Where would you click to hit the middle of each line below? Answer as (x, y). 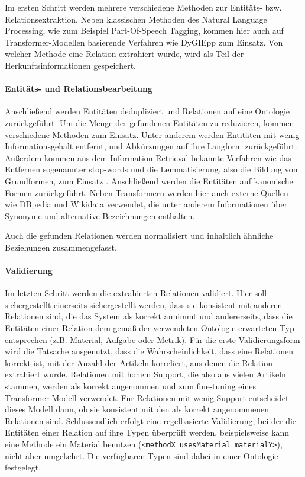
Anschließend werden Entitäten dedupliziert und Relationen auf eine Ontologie (147, 111)
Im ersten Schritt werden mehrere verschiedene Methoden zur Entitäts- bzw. (143, 7)
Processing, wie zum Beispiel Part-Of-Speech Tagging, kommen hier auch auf (144, 31)
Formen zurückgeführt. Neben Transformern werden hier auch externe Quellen (147, 192)
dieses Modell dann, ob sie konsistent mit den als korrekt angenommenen (137, 409)
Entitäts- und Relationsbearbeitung (79, 89)
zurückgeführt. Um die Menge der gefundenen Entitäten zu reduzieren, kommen (150, 122)
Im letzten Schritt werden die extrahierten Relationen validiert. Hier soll (136, 293)
